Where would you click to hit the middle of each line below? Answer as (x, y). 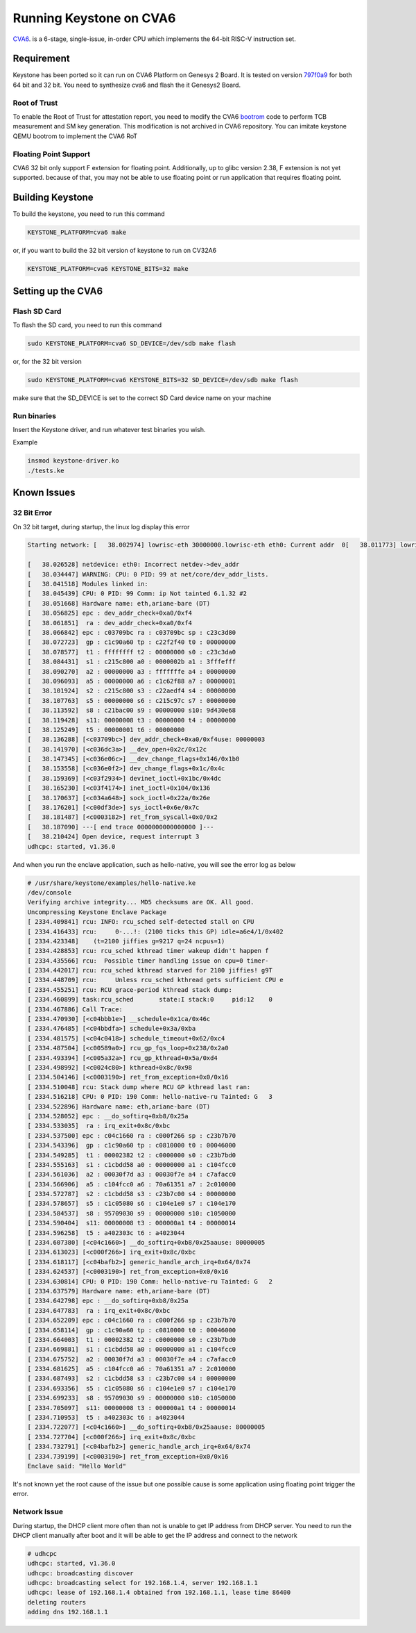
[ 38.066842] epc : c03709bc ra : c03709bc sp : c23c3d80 (132, 632)
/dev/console (50, 892)
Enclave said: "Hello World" (77, 1466)
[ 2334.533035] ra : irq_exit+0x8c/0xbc (99, 1126)
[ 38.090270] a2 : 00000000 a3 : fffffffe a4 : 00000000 (132, 671)
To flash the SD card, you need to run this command (87, 325)
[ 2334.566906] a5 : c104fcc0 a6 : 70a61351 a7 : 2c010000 (132, 1184)
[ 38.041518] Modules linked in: (88, 584)
